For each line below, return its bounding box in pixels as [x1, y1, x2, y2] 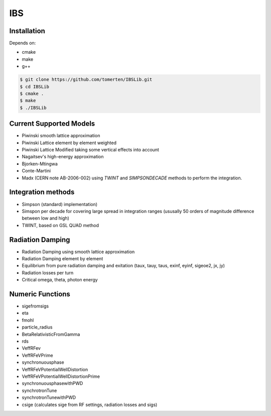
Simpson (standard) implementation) [22, 201, 98, 207]
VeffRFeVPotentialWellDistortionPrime [22, 373, 100, 379]
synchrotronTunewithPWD [22, 394, 76, 400]
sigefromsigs [22, 303, 49, 309]
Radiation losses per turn [22, 269, 74, 276]
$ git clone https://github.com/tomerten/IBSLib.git [20, 77, 153, 82]
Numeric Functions [9, 289, 70, 298]
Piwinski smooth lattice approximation [22, 133, 100, 139]
